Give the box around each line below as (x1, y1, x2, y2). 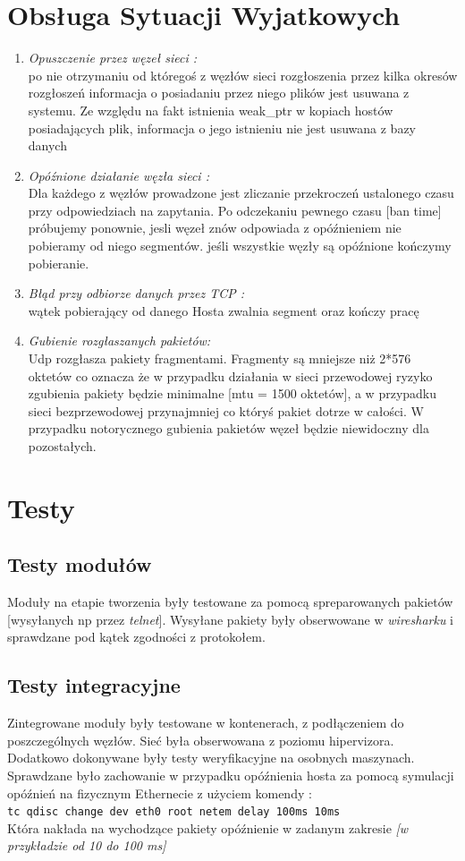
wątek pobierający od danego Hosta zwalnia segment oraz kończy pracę (28, 301, 419, 320)
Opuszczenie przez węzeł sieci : (28, 48, 198, 67)
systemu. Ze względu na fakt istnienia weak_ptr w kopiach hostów (28, 100, 393, 119)
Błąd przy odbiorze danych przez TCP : (28, 284, 245, 303)
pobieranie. (28, 253, 89, 272)
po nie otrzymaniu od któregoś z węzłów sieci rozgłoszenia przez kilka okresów (28, 65, 458, 84)
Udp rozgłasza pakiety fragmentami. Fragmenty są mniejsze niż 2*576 (28, 349, 411, 368)
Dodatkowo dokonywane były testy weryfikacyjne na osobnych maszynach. (7, 748, 415, 767)
